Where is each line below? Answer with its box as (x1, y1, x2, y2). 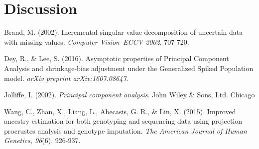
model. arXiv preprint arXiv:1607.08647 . (4, 73, 129, 83)
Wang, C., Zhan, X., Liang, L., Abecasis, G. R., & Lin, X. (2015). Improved (4, 106, 236, 116)
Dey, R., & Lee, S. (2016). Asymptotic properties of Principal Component (4, 53, 229, 64)
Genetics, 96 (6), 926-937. (4, 135, 81, 146)
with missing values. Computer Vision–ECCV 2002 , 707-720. (4, 36, 189, 47)
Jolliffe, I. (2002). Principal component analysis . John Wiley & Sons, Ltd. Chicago (4, 89, 255, 100)
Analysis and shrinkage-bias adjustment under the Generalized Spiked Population (4, 63, 254, 73)
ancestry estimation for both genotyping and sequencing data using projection (4, 116, 243, 126)
